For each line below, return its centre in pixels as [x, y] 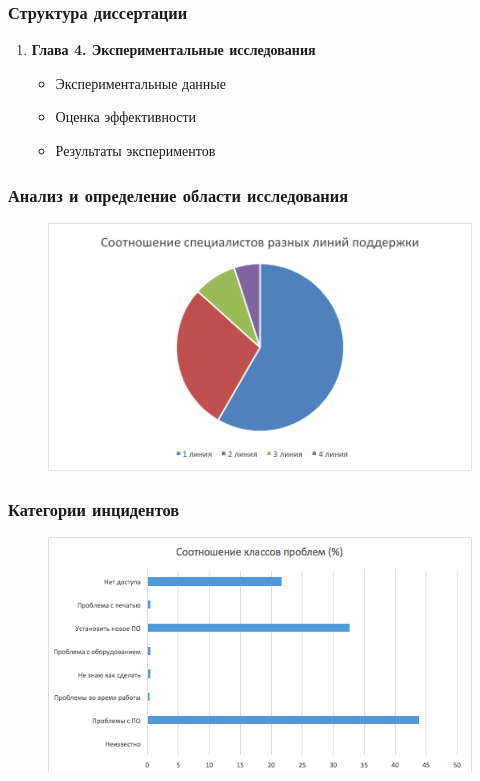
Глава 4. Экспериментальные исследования [173, 49]
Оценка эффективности [126, 116]
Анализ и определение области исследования [178, 194]
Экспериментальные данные [140, 82]
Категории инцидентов [94, 509]
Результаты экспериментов [135, 150]
